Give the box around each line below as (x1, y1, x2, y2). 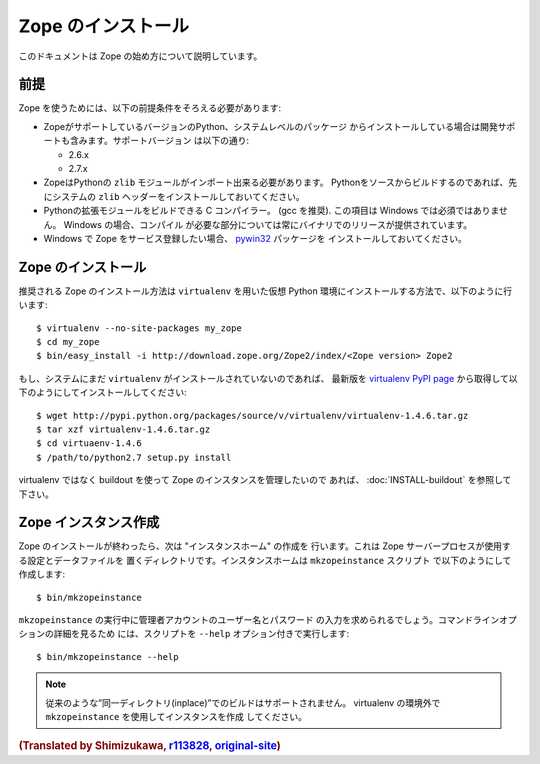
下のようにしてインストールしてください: (18, 386, 187, 399)
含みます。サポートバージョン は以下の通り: (69, 135, 250, 147)
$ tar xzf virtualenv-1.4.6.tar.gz (36, 424, 211, 435)
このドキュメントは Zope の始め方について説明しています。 (18, 50, 263, 62)
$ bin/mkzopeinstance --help (36, 651, 179, 662)
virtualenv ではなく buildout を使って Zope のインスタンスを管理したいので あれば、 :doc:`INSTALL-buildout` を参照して (18, 474, 512, 486)
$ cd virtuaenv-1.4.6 (36, 438, 142, 449)
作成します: (18, 568, 66, 580)
